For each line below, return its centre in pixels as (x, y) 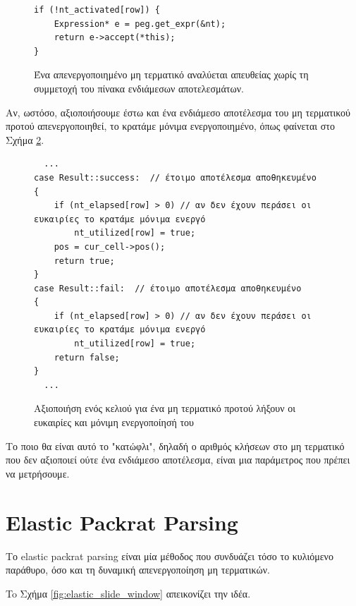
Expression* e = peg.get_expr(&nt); (140, 24)
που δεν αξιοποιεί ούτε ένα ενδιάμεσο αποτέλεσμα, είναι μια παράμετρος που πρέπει (178, 460)
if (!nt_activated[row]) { (97, 10)
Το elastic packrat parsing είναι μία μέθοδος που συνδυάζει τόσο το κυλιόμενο (170, 556)
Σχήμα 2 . (25, 139)
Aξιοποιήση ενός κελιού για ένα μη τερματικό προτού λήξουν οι (165, 408)
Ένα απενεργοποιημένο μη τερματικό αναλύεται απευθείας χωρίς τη (171, 74)
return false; (87, 357)
